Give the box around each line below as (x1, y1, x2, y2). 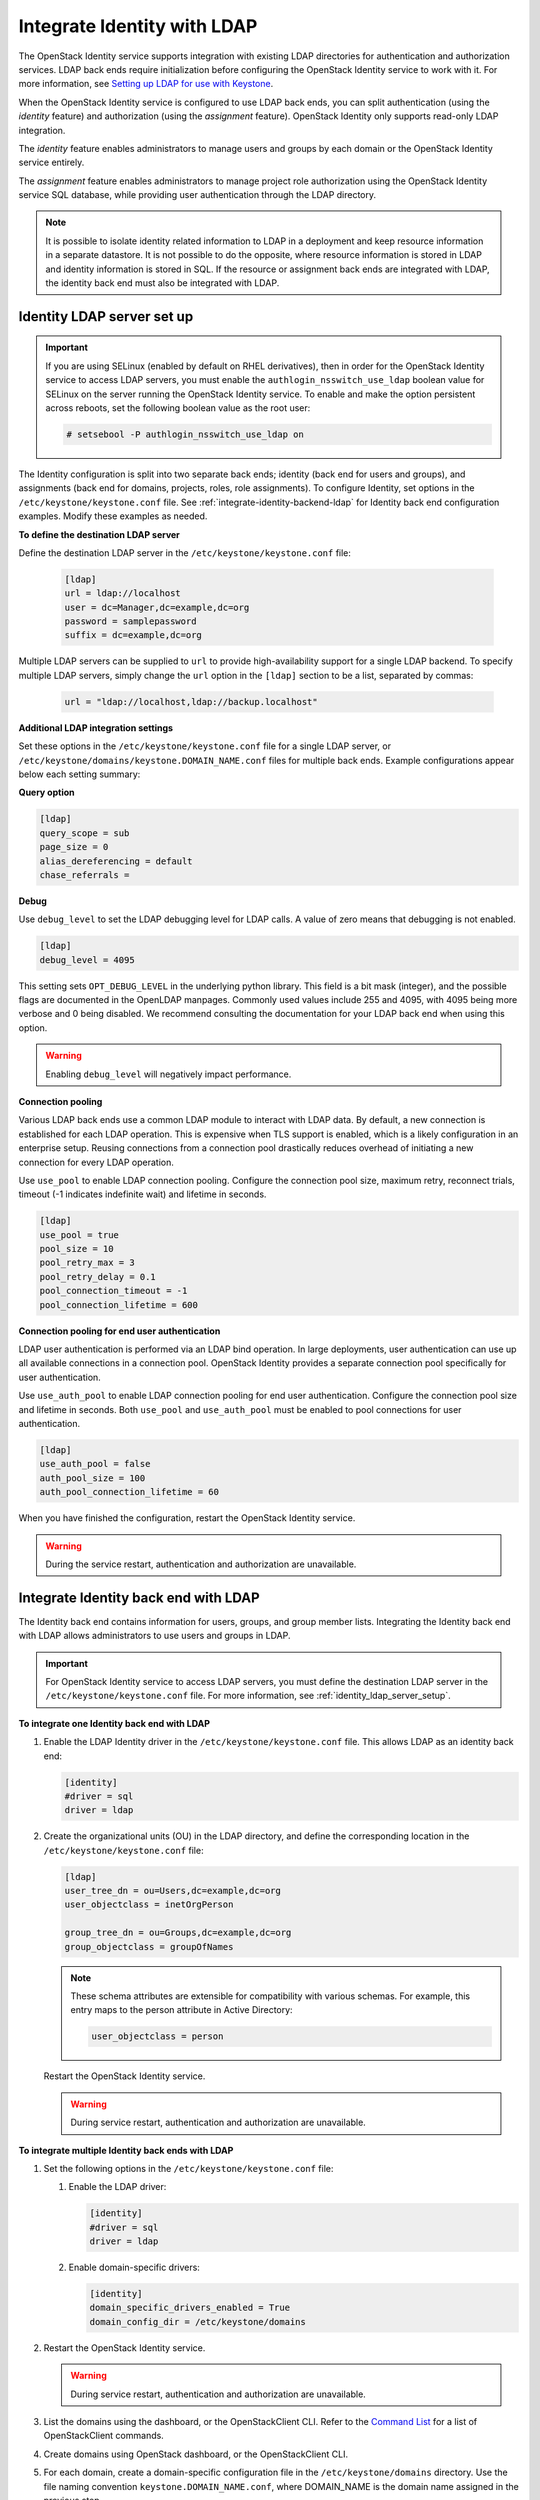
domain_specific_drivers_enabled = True (89, 2302, 290, 2314)
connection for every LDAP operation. (18, 1156, 174, 1168)
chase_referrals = (39, 869, 130, 880)
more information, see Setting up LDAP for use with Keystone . (18, 78, 274, 90)
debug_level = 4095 (39, 954, 135, 965)
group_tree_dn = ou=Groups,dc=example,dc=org (64, 1927, 292, 1939)
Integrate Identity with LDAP (18, 15, 258, 37)
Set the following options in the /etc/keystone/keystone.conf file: (43, 2162, 334, 2174)
